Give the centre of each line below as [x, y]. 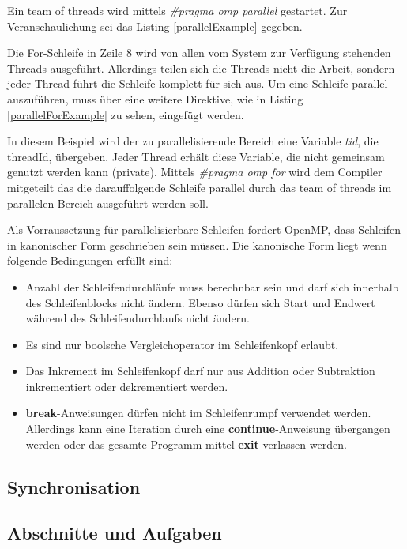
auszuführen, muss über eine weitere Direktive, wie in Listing [155, 98]
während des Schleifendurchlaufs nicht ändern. [138, 318]
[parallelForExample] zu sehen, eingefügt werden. [126, 114]
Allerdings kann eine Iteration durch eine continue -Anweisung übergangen [208, 429]
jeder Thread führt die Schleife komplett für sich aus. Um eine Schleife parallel [198, 83]
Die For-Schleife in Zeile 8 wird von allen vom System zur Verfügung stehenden [199, 53]
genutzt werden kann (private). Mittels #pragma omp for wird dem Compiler [195, 172]
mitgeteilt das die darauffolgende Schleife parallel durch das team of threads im [200, 187]
